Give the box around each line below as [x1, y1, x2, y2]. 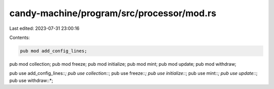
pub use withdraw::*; [9, 77, 53, 83]
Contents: [9, 34, 30, 40]
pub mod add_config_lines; [20, 48, 87, 54]
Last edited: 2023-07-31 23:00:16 [9, 25, 80, 31]
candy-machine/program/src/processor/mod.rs [9, 8, 217, 19]
